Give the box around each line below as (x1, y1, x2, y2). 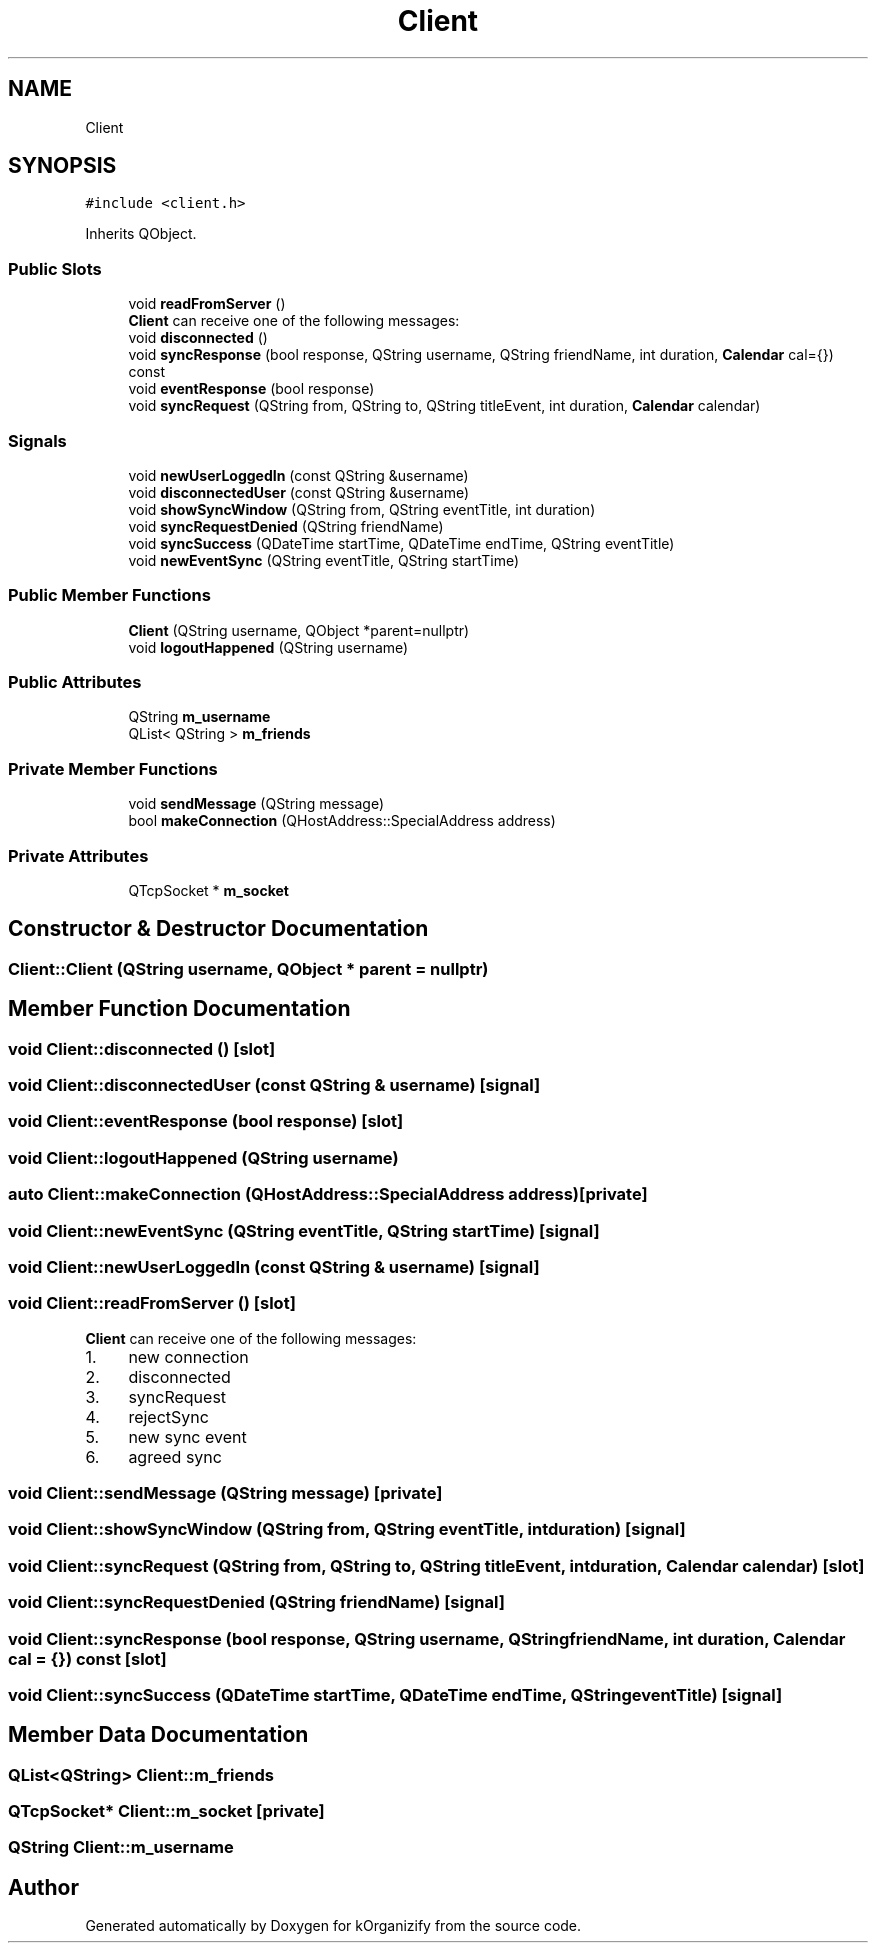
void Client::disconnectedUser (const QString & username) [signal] (8, 1075, 541, 1095)
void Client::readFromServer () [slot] (8, 1293, 296, 1314)
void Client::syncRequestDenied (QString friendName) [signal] (8, 1592, 505, 1613)
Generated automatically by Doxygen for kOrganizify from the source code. (85, 1917, 582, 1935)
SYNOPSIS (8, 153, 117, 179)
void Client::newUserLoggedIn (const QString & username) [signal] (8, 1256, 540, 1277)
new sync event (128, 1426, 247, 1447)
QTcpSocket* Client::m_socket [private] (8, 1801, 325, 1822)
